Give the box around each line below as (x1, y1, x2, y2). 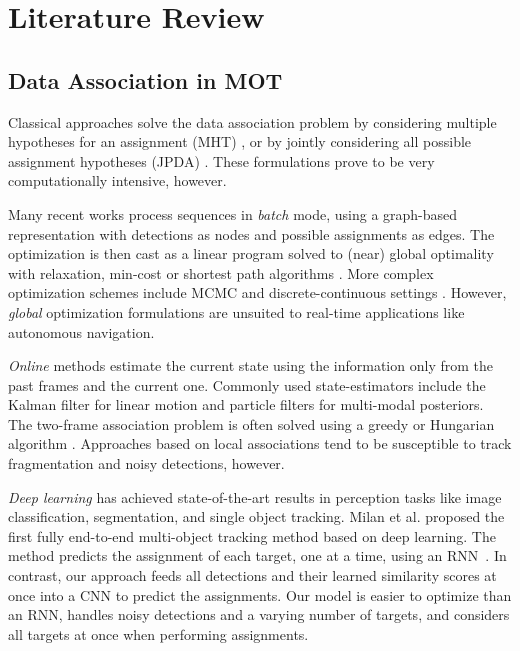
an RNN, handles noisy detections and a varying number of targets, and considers (8, 604, 510, 625)
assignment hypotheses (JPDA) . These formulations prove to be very (8, 150, 435, 171)
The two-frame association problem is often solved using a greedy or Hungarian (8, 413, 495, 434)
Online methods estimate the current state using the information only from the (8, 355, 493, 376)
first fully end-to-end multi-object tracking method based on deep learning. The (8, 525, 496, 546)
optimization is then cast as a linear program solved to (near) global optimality (8, 243, 494, 264)
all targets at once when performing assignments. (8, 623, 309, 644)
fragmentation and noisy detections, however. (8, 453, 285, 474)
